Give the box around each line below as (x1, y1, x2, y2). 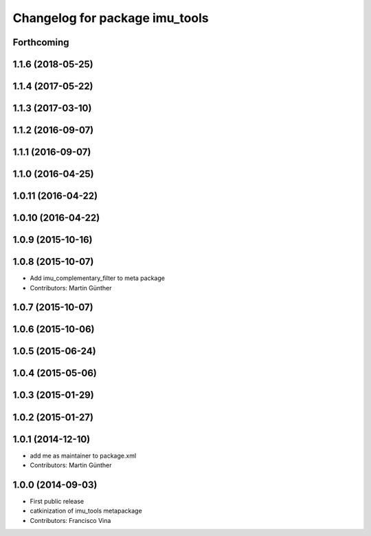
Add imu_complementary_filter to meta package (30, 274, 165, 282)
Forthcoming (12, 36, 69, 48)
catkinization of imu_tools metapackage (30, 506, 142, 515)
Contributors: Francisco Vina (30, 516, 111, 524)
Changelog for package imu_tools (12, 10, 209, 25)
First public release (30, 497, 85, 505)
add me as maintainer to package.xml (30, 451, 137, 460)
